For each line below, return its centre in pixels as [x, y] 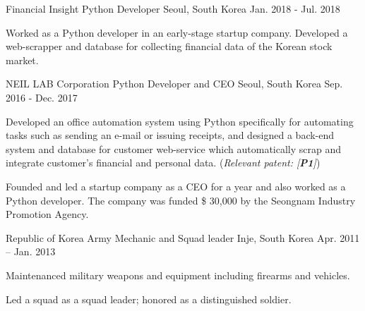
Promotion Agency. [47, 214]
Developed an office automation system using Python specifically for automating [180, 121]
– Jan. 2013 [31, 251]
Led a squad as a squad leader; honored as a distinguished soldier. [149, 299]
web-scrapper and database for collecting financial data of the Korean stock [169, 46]
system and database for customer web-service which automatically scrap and [174, 148]
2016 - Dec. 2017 [42, 97]
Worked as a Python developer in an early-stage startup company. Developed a [177, 32]
